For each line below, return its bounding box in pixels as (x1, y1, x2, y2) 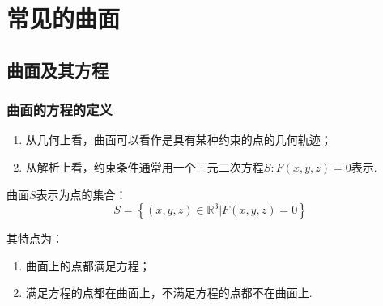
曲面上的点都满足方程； (25, 257, 151, 274)
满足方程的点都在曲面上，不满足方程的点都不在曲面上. (25, 284, 313, 301)
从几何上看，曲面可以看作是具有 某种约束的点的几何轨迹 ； (25, 131, 332, 148)
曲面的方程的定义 (6, 100, 113, 120)
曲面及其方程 (6, 57, 109, 82)
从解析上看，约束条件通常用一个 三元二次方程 (25, 158, 264, 175)
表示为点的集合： (36, 185, 127, 202)
